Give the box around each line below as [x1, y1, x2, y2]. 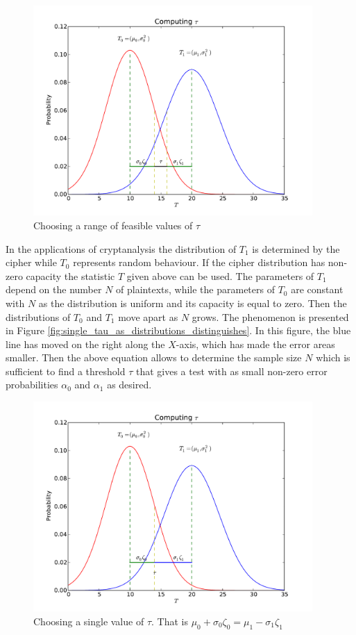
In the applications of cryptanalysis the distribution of [6, 241, 237, 256]
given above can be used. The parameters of [126, 268, 314, 283]
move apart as [118, 309, 178, 324]
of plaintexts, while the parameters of [116, 282, 275, 297]
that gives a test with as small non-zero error [135, 363, 328, 378]
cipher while [6, 255, 57, 270]
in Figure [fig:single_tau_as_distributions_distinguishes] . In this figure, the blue [6, 323, 351, 338]
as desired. [107, 377, 152, 392]
